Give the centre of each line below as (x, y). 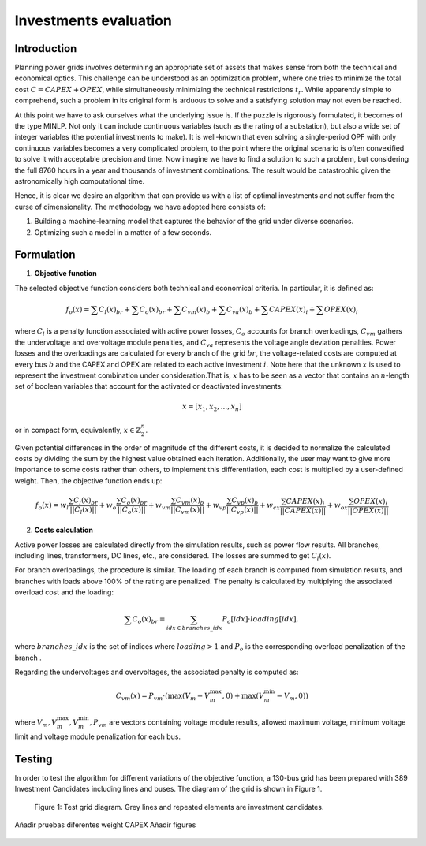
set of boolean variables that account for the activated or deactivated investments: (149, 386)
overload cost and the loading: (64, 592)
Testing (34, 759)
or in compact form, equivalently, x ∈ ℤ (78, 430)
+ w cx (269, 506)
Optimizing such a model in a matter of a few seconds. (123, 232)
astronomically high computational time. (80, 181)
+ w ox (338, 506)
